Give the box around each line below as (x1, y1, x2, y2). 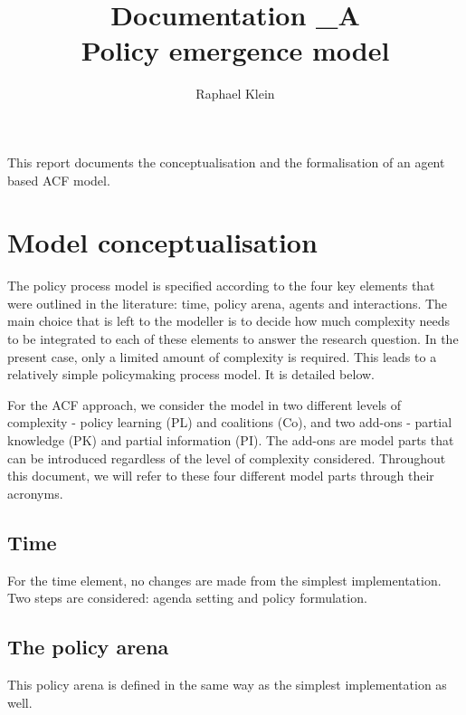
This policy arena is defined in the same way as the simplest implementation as (7, 674, 447, 693)
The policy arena (7, 633, 169, 661)
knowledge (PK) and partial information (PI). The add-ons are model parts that (7, 430, 454, 449)
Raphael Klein (195, 84, 275, 103)
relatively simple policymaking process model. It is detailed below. (7, 365, 375, 384)
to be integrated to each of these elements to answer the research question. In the (7, 329, 459, 348)
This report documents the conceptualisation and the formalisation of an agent (7, 152, 445, 171)
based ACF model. (7, 170, 110, 189)
